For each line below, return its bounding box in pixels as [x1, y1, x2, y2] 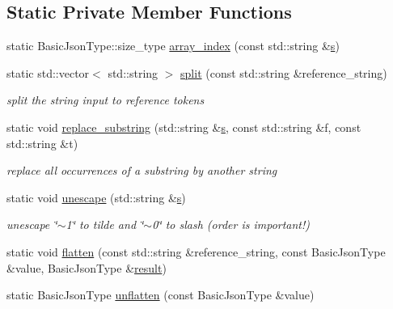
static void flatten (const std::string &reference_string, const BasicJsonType [6, 243, 386, 260]
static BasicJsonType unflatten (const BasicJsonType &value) [6, 286, 315, 303]
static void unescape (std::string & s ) [6, 188, 186, 205]
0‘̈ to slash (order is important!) [152, 216, 311, 233]
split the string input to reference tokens [6, 91, 205, 108]
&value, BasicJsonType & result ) [6, 259, 167, 276]
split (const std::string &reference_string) [180, 64, 387, 81]
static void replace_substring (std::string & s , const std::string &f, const [6, 118, 361, 135]
